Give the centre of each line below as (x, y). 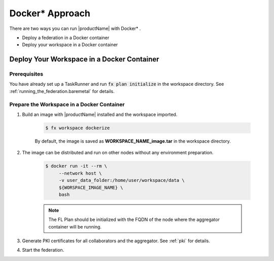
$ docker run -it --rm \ (76, 166)
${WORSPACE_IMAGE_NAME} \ (91, 187)
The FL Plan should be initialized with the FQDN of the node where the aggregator (134, 220)
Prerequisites (26, 74)
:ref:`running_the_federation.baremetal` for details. (62, 91)
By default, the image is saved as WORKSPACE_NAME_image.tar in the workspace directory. (133, 141)
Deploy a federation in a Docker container (66, 38)
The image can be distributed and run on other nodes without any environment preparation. (118, 153)
